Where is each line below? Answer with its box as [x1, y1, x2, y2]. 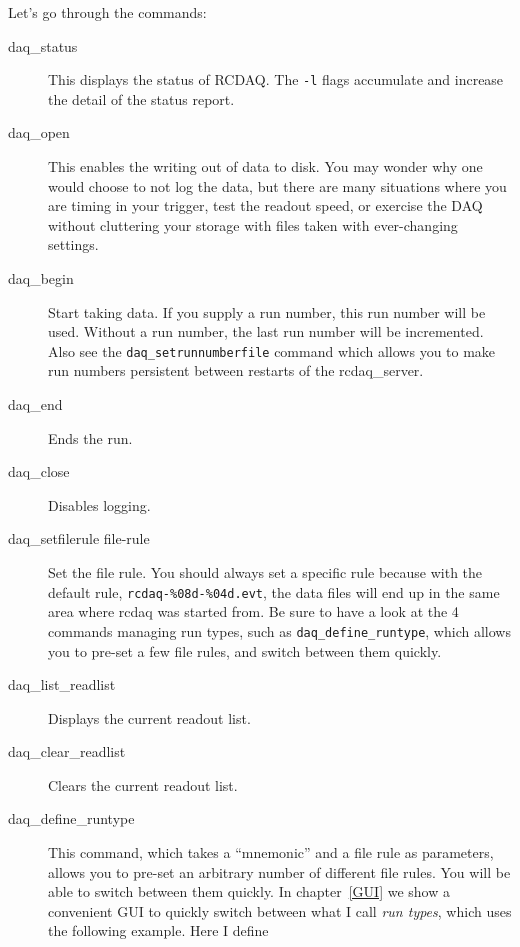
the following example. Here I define [48, 920, 269, 941]
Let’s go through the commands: [8, 2, 207, 22]
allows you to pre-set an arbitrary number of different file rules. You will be [48, 861, 511, 882]
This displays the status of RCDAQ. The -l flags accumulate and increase [48, 69, 504, 90]
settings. [48, 234, 99, 255]
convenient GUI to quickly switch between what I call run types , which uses [48, 900, 512, 921]
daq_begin [8, 268, 74, 288]
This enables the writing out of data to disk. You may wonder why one [48, 156, 483, 177]
